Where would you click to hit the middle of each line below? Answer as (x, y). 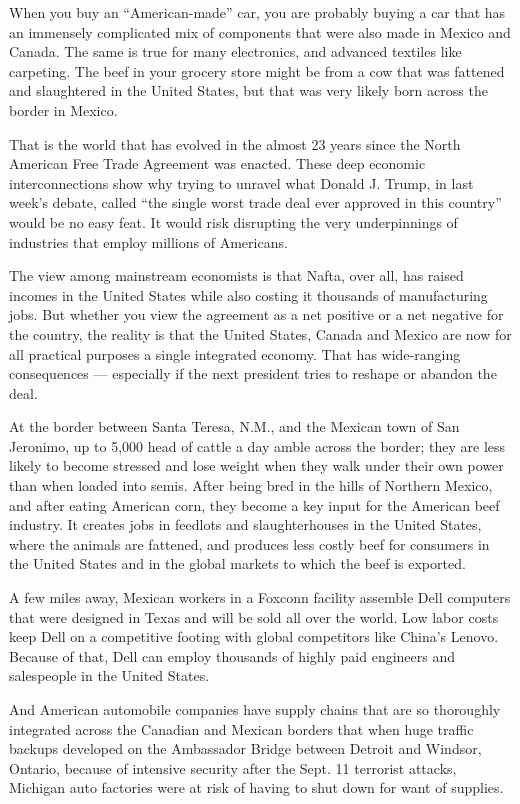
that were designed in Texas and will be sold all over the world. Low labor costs (254, 616)
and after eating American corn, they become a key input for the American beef (254, 504)
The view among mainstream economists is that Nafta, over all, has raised (236, 275)
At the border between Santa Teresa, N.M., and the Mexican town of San (234, 426)
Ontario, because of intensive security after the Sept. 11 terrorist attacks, (233, 767)
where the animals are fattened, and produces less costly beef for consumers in (249, 543)
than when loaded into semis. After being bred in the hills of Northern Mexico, (251, 485)
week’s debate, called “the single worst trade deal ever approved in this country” (255, 202)
